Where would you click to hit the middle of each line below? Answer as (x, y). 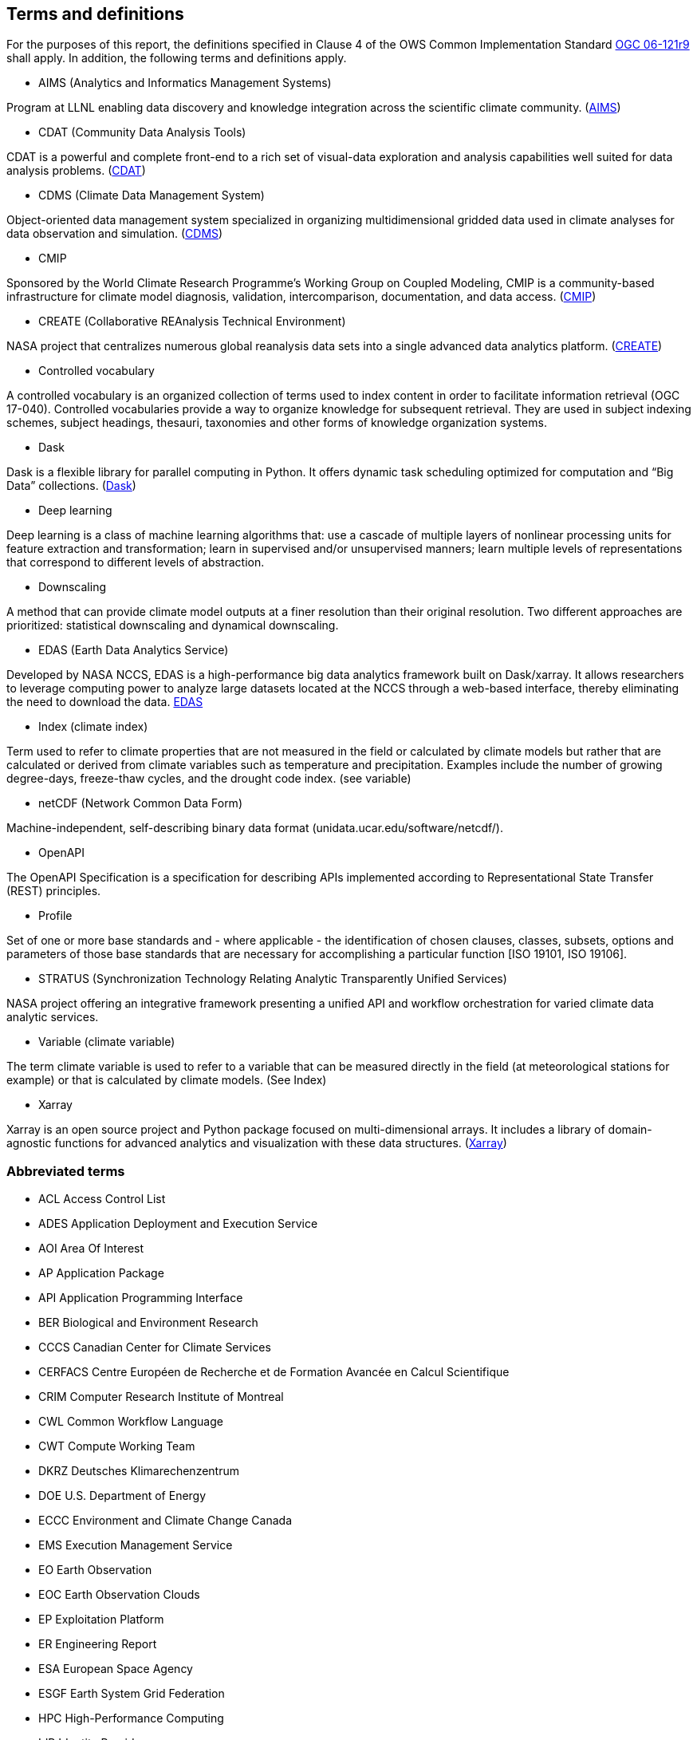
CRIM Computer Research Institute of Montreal (161, 1397)
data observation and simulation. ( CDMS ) (115, 234)
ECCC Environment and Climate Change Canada (165, 1521)
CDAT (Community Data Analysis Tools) (142, 132)
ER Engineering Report (98, 1644)
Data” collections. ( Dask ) (71, 486)
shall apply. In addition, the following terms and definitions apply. (177, 58)
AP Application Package (101, 1273)
